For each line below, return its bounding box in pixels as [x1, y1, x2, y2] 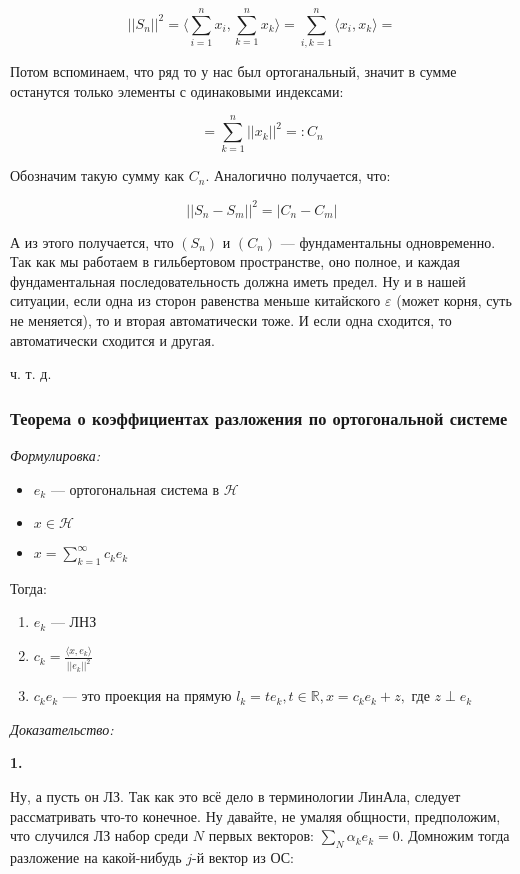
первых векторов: [208, 825, 314, 846]
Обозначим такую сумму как [10, 165, 185, 186]
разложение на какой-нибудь [10, 847, 182, 868]
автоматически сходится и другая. [10, 329, 215, 350]
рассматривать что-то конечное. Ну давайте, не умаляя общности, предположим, [10, 805, 501, 826]
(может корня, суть [396, 290, 512, 311]
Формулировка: [10, 444, 101, 465]
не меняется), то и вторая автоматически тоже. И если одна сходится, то [10, 309, 452, 330]
